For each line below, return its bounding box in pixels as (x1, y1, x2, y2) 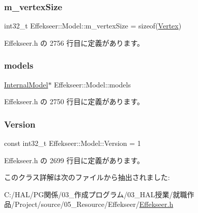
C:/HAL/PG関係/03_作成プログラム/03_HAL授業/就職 (4, 189, 187, 199)
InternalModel (4, 79, 48, 89)
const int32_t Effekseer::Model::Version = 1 (4, 138, 141, 148)
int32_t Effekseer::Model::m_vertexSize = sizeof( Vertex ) (4, 20, 182, 31)
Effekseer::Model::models (54, 79, 131, 89)
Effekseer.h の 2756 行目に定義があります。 (4, 37, 145, 48)
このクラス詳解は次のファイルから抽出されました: (4, 172, 170, 182)
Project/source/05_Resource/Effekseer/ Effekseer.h (14, 199, 174, 209)
